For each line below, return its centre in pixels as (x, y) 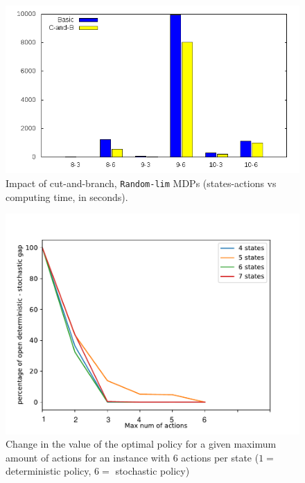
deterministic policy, (49, 471)
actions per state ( (220, 457)
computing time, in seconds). (67, 196)
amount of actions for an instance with (88, 457)
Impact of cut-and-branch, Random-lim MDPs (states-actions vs (141, 183)
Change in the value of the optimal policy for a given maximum (141, 444)
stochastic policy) (152, 471)
